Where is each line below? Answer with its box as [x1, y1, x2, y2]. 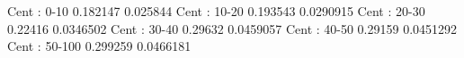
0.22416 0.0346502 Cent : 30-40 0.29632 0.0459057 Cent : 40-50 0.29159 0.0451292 [7, 19, 458, 37]
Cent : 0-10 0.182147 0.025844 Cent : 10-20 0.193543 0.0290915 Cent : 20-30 [7, 2, 425, 20]
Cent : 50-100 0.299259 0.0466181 [7, 37, 192, 55]
